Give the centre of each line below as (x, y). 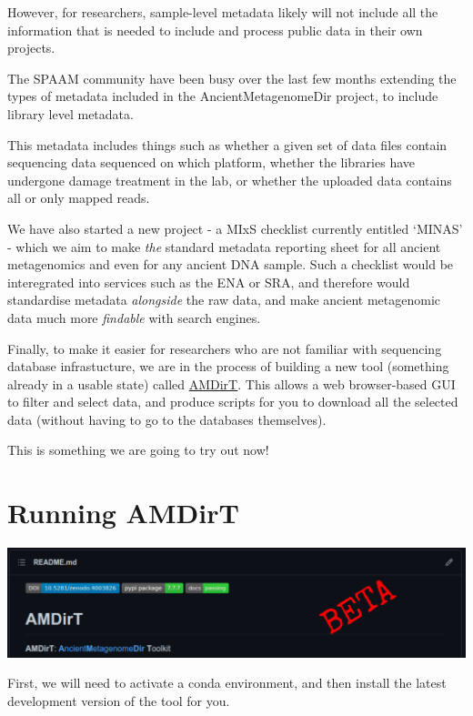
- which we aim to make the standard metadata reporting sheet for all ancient (224, 246)
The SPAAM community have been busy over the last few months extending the (232, 78)
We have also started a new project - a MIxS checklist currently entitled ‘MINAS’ (235, 228)
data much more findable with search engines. (134, 317)
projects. (31, 48)
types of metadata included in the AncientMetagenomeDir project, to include (223, 96)
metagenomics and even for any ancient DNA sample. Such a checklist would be (231, 264)
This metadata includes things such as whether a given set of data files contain (227, 144)
